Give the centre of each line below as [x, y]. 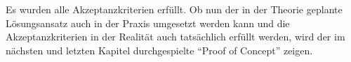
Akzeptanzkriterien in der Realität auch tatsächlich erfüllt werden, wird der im [175, 37]
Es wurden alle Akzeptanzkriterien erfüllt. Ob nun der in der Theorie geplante [174, 9]
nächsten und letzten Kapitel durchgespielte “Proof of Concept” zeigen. [159, 50]
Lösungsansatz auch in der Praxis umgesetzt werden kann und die [148, 23]
